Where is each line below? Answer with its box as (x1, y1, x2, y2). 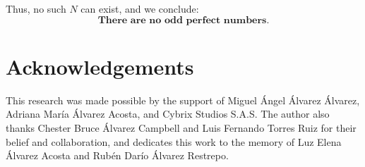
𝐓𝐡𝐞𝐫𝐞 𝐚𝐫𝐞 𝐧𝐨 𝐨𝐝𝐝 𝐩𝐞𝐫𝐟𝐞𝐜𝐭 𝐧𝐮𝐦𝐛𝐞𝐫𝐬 (97, 15, 267, 25)
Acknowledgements (6, 51, 194, 80)
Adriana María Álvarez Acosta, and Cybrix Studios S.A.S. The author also (6, 106, 330, 121)
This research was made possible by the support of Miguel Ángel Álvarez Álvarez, (6, 92, 360, 107)
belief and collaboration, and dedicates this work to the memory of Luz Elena (6, 134, 342, 149)
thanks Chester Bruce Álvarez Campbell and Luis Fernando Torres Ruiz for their (6, 120, 357, 135)
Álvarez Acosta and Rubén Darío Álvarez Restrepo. (6, 148, 229, 163)
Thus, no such (6, 1, 66, 16)
